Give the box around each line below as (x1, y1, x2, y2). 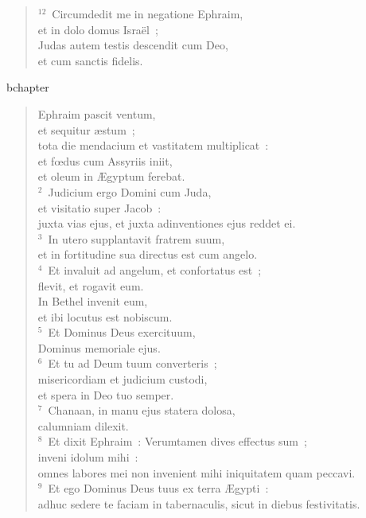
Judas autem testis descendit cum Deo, (37, 37, 228, 53)
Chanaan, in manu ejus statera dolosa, (48, 402, 236, 419)
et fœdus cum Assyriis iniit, (37, 152, 173, 169)
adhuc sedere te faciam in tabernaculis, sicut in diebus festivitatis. (37, 495, 360, 512)
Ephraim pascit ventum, (37, 105, 156, 122)
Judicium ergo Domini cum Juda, (48, 183, 212, 200)
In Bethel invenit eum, (37, 293, 148, 310)
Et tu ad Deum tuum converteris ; (48, 355, 217, 372)
